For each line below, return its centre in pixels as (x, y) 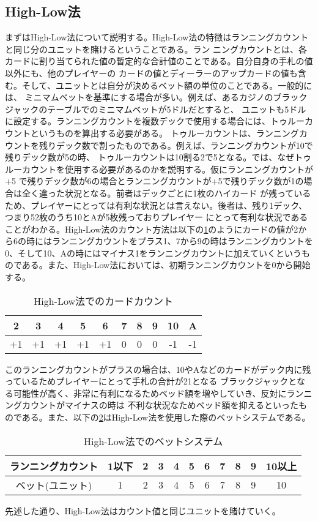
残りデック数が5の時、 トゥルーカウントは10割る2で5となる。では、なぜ (150, 157)
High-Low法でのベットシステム (153, 441)
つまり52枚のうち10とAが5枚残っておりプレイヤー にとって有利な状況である (157, 217)
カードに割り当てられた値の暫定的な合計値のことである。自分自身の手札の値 (159, 61)
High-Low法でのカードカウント (103, 301)
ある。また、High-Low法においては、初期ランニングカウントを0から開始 (166, 265)
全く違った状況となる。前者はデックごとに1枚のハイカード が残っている (166, 193)
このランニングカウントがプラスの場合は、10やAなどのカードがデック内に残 (158, 369)
